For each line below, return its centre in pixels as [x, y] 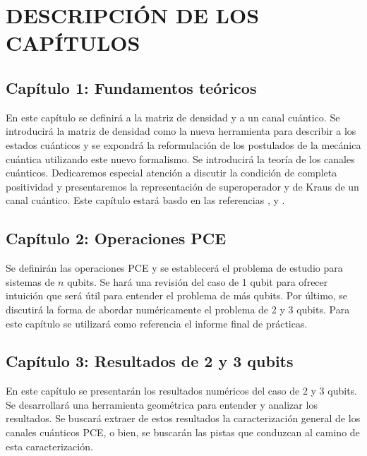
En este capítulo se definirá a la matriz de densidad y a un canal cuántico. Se [173, 117]
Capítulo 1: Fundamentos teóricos [131, 87]
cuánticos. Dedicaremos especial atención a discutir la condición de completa [172, 173]
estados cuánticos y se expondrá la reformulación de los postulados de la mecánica [183, 144]
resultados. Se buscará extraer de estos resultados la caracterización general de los [183, 418]
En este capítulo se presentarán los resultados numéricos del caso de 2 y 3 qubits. [181, 391]
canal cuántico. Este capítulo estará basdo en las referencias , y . [145, 200]
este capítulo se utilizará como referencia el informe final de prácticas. [157, 323]
